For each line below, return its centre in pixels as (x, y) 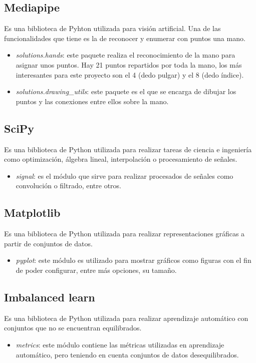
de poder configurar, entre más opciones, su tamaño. (96, 270)
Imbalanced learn (50, 297)
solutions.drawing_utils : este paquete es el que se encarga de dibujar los (126, 91)
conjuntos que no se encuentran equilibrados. (73, 328)
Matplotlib (32, 213)
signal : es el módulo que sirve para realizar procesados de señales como (124, 175)
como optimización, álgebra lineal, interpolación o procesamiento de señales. (121, 159)
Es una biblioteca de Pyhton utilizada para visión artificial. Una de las (112, 28)
